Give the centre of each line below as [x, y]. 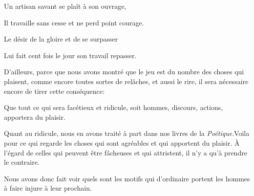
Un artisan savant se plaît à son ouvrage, [65, 6]
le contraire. [22, 162]
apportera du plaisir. [35, 117]
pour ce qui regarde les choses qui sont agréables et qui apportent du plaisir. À [122, 142]
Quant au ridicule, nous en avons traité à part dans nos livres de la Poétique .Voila [127, 133]
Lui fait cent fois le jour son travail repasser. [70, 55]
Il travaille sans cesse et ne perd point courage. [74, 22]
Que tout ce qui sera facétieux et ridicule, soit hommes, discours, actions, [114, 107]
